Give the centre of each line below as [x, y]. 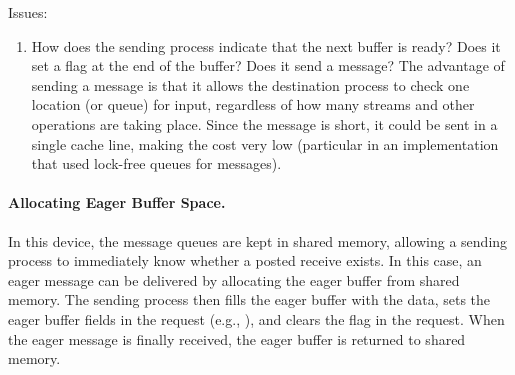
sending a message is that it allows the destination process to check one [250, 84]
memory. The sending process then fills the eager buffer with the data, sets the [249, 299]
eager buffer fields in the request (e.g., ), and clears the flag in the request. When [256, 318]
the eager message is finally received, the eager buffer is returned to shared [237, 338]
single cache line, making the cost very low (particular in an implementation [265, 143]
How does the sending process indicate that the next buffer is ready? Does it [266, 45]
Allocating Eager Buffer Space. [117, 202]
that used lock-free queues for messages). [156, 163]
